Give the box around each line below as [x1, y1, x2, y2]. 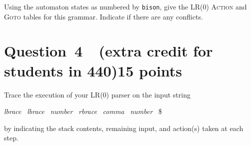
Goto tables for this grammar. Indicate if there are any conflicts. [4, 11, 203, 21]
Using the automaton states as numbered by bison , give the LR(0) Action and [4, 1, 247, 11]
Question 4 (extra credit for [4, 40, 213, 61]
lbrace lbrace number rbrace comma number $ [4, 106, 162, 116]
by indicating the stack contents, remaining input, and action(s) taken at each [4, 122, 243, 133]
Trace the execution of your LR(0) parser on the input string [4, 89, 190, 99]
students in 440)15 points [4, 60, 182, 80]
